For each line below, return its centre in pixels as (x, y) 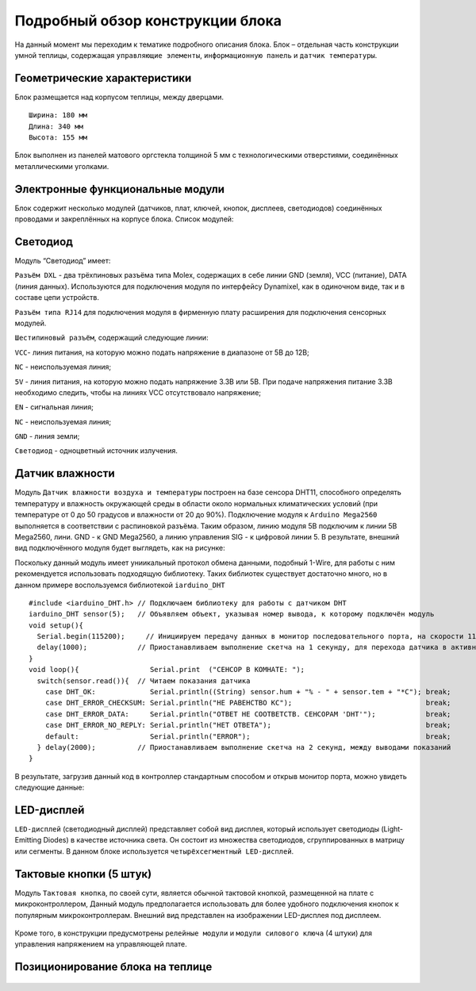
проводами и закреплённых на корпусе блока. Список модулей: (124, 219)
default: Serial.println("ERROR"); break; (248, 736)
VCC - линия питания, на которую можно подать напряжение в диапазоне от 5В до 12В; (162, 352)
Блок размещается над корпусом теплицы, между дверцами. (119, 97)
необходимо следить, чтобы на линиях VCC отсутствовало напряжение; (138, 392)
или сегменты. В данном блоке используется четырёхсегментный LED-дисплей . (154, 851)
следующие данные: (50, 787)
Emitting (28, 840)
